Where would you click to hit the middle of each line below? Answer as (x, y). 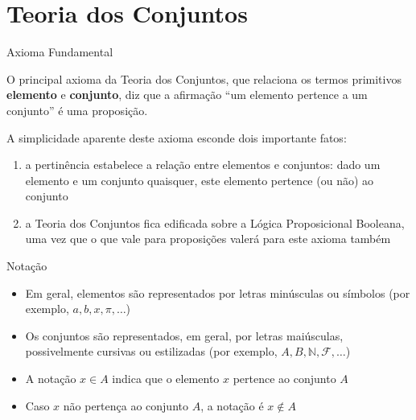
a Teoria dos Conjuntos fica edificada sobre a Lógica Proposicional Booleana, (215, 222)
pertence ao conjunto (284, 379)
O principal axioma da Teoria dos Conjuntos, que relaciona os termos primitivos (204, 78)
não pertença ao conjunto (126, 405)
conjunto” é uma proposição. (77, 110)
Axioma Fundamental (60, 52)
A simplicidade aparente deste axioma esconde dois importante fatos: (177, 137)
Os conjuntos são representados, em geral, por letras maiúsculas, (184, 335)
